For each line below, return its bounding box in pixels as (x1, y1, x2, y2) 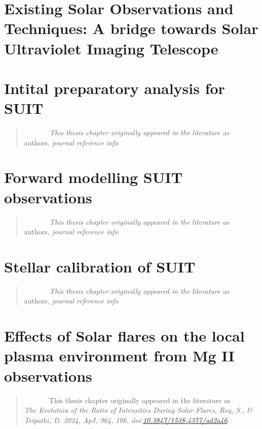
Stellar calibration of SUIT (4, 256, 196, 277)
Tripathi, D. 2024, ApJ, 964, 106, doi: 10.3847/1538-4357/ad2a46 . (24, 414, 230, 425)
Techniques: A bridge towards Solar (4, 18, 258, 39)
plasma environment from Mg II (4, 345, 235, 366)
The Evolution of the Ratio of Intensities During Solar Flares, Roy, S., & (24, 405, 252, 415)
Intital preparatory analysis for (4, 77, 225, 98)
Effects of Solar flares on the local (4, 325, 245, 346)
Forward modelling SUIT (4, 167, 183, 188)
